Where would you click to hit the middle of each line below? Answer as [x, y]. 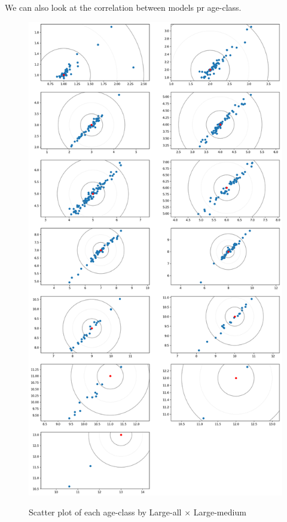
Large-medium [220, 512]
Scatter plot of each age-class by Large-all [105, 512]
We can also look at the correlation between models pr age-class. [123, 7]
